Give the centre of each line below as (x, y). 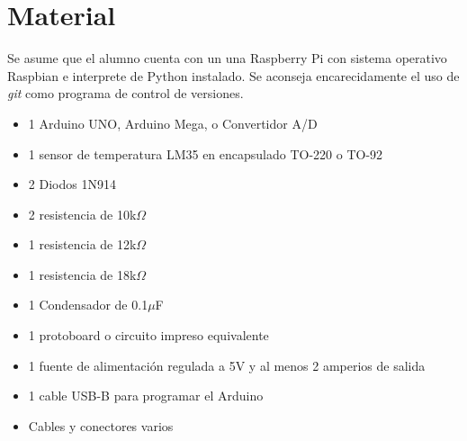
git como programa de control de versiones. (126, 93)
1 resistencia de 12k (82, 244)
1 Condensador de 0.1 (88, 305)
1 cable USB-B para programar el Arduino (146, 396)
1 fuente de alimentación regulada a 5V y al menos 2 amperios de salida (227, 365)
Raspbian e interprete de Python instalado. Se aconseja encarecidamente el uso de (233, 75)
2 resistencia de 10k (82, 214)
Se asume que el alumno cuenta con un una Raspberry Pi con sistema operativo (227, 58)
